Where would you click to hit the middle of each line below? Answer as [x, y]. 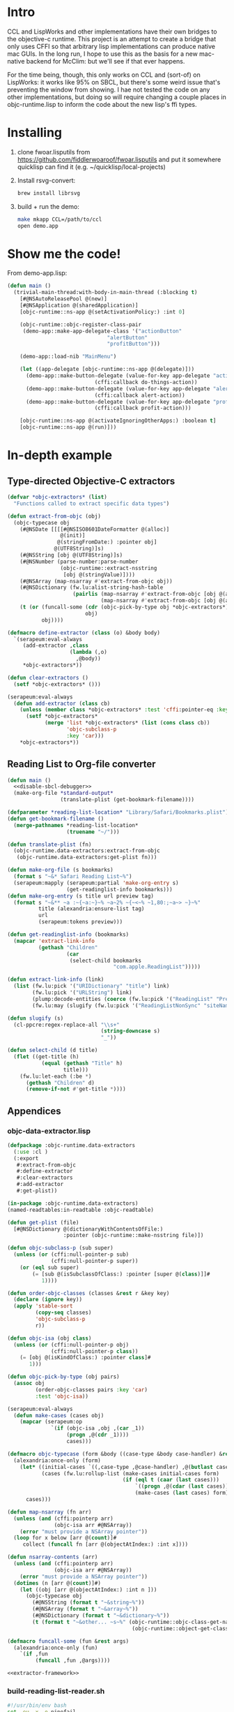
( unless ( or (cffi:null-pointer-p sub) [71, 1254]
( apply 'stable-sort [43, 1306]
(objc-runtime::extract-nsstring [109, 568]
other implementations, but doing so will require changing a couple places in [117, 97]
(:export [26, 1158]
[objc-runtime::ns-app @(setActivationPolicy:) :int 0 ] [103, 312]
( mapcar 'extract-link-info [54, 941]
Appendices [34, 1111]
